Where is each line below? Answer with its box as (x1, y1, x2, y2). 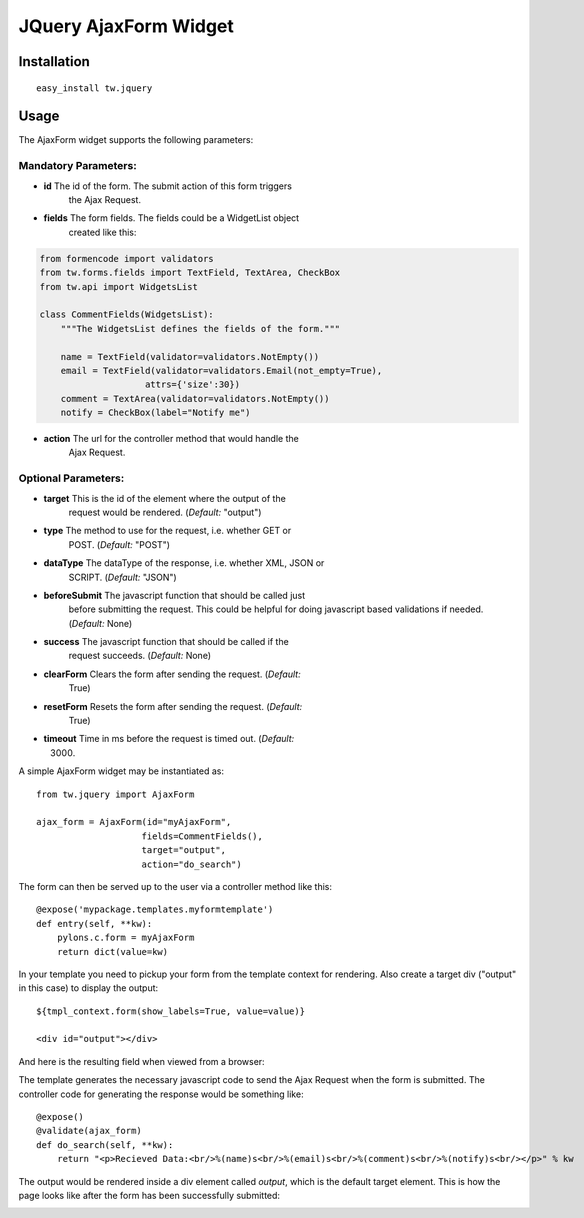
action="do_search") (141, 858, 242, 870)
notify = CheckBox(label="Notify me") (60, 407, 251, 419)
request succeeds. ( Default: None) (68, 650, 212, 662)
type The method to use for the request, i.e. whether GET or (43, 525, 292, 537)
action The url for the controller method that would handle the (43, 433, 299, 445)
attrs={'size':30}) (145, 379, 240, 390)
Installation (18, 53, 90, 70)
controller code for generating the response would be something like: (18, 1088, 304, 1100)
